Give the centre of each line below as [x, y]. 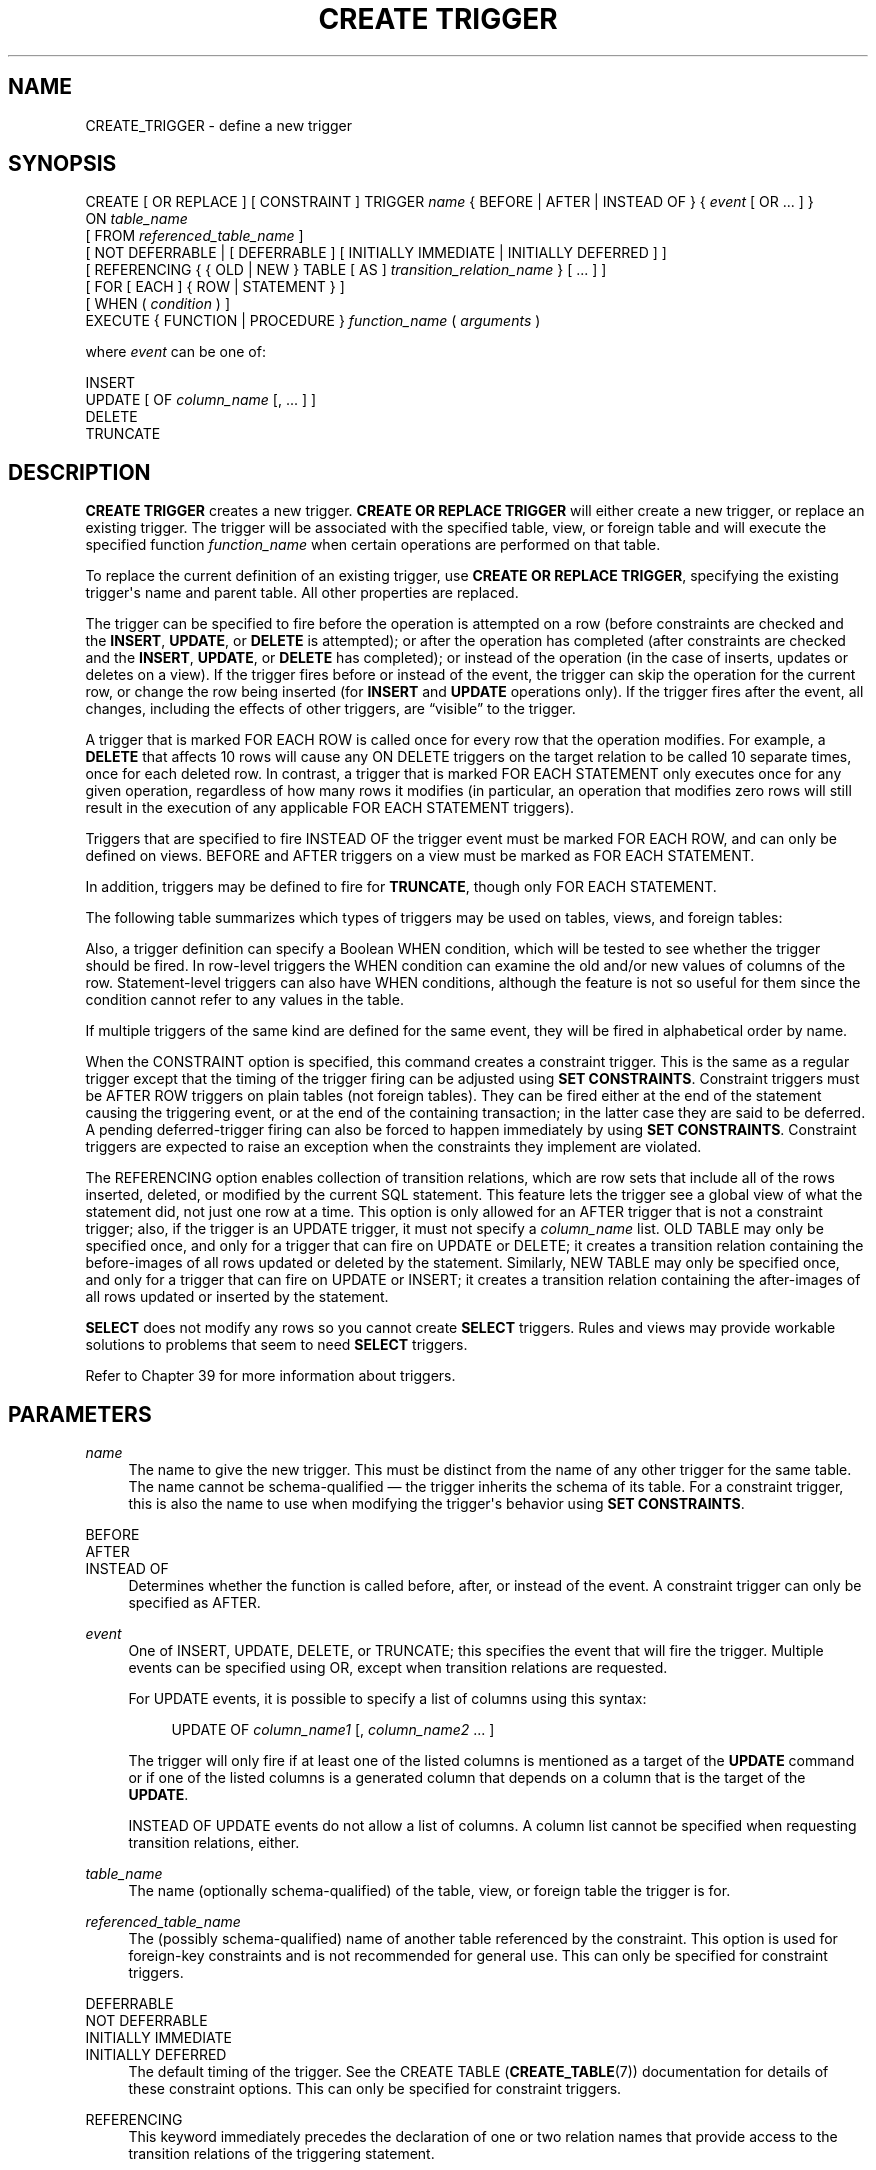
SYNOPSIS [62, 164]
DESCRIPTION [79, 472]
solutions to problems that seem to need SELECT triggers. [276, 1345]
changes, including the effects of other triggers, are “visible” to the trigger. [330, 709]
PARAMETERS [80, 1414]
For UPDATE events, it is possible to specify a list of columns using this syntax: [387, 1699]
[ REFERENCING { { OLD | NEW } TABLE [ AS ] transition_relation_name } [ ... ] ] [346, 270]
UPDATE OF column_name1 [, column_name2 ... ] [333, 1730]
